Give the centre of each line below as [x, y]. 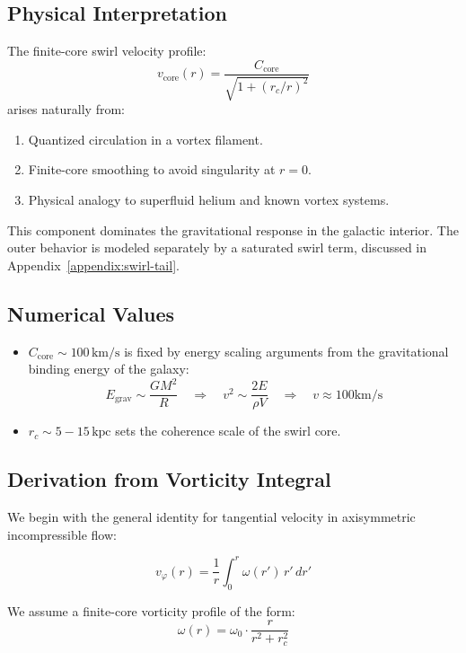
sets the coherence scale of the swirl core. [228, 431]
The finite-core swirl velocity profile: [107, 51]
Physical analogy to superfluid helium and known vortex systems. [209, 200]
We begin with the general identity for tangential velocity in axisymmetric [211, 517]
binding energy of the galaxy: [109, 369]
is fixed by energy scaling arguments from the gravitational [286, 351]
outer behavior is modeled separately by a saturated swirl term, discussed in [217, 247]
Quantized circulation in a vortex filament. [145, 139]
